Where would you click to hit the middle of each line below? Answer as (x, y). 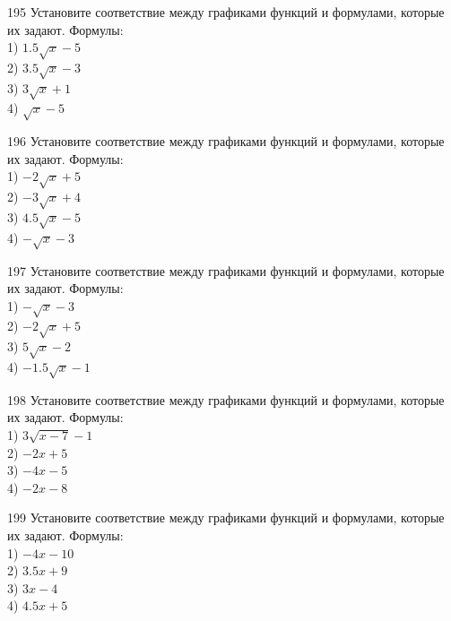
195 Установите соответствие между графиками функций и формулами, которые (226, 12)
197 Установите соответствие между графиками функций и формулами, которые (226, 270)
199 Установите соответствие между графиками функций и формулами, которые (226, 517)
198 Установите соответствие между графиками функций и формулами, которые (226, 399)
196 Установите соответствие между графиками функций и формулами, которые (226, 141)
